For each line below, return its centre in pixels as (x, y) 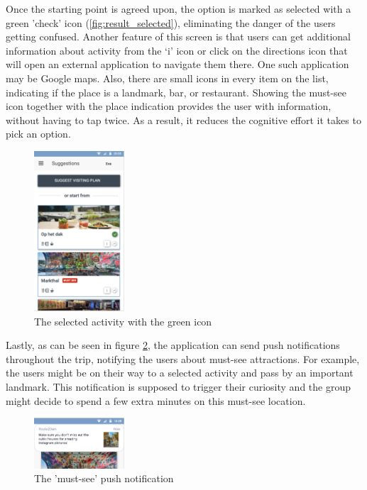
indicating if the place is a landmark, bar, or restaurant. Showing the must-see (176, 92)
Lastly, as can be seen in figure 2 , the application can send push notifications (173, 345)
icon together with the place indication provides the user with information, (169, 106)
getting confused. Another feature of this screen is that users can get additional (178, 37)
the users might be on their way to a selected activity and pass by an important (180, 373)
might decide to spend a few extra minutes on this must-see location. (156, 400)
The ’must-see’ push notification (104, 478)
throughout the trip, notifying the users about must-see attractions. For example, (183, 358)
